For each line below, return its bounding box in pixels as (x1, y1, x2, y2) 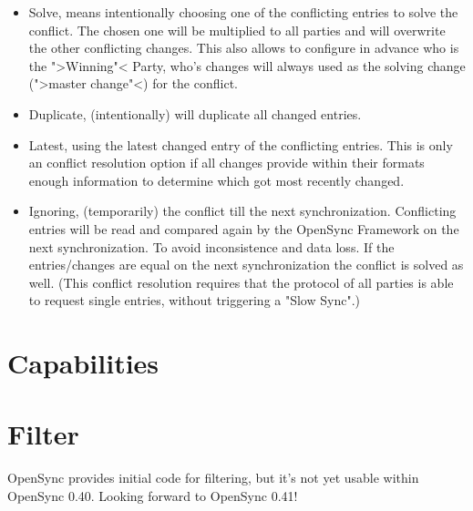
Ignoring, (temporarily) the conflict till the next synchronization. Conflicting (28, 201, 457, 220)
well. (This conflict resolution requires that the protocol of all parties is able (28, 272, 454, 291)
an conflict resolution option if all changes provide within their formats (28, 153, 425, 172)
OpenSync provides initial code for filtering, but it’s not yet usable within (7, 468, 419, 487)
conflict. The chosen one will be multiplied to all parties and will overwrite (28, 20, 446, 39)
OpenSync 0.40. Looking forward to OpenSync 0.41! (7, 486, 298, 505)
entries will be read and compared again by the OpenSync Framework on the (28, 219, 459, 238)
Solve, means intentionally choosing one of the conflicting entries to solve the (28, 3, 458, 21)
